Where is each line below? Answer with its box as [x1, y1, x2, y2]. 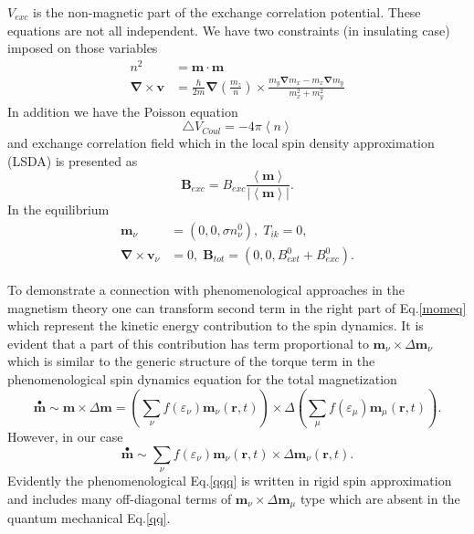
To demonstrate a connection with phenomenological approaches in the [7, 280, 406, 299]
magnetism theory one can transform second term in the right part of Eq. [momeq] [7, 298, 467, 317]
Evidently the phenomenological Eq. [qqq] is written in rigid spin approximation [7, 471, 452, 490]
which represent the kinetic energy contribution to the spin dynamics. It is [7, 316, 424, 335]
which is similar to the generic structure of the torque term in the [7, 351, 375, 371]
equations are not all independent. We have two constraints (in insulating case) [7, 20, 450, 39]
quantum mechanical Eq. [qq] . [7, 508, 171, 528]
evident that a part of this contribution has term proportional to [7, 333, 369, 352]
